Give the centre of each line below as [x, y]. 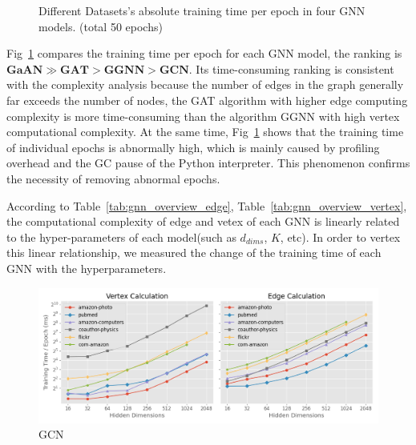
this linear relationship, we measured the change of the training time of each [194, 253]
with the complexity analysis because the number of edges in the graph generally [205, 84]
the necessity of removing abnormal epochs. [113, 178]
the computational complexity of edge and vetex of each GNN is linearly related [203, 221]
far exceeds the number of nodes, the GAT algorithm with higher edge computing [207, 100]
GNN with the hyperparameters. [87, 268]
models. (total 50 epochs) [101, 26]
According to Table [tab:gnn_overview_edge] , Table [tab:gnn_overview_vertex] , [207, 205]
